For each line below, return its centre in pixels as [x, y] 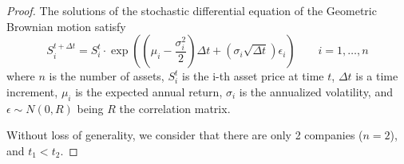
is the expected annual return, [149, 91]
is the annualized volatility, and [316, 91]
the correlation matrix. [175, 108]
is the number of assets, [107, 76]
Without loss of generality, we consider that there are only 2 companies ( [185, 135]
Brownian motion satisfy [66, 26]
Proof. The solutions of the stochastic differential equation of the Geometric [192, 10]
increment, [32, 91]
